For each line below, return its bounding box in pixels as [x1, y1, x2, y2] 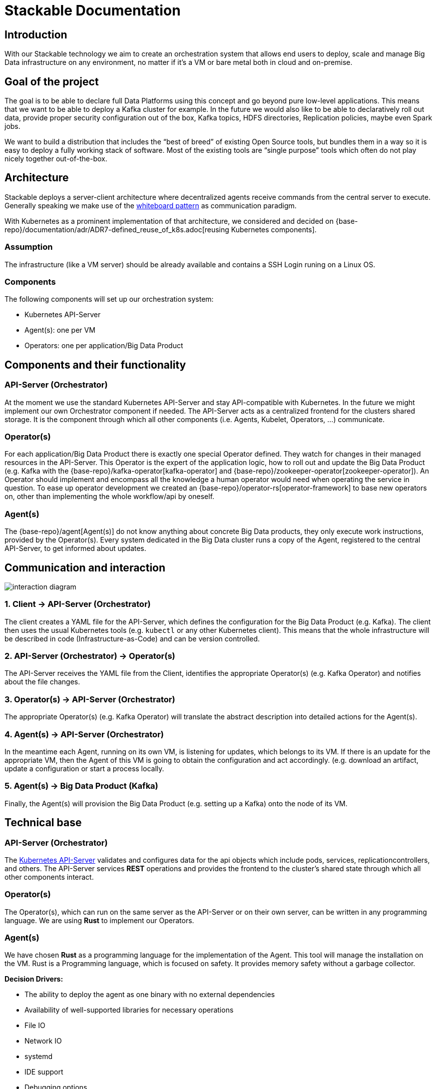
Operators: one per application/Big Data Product [24, 341, 183, 350]
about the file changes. [4, 677, 80, 686]
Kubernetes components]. [231, 225, 317, 234]
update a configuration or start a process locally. [4, 764, 164, 773]
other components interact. [4, 872, 94, 881]
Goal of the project [4, 75, 99, 88]
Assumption [4, 242, 53, 252]
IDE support [24, 1068, 63, 1077]
